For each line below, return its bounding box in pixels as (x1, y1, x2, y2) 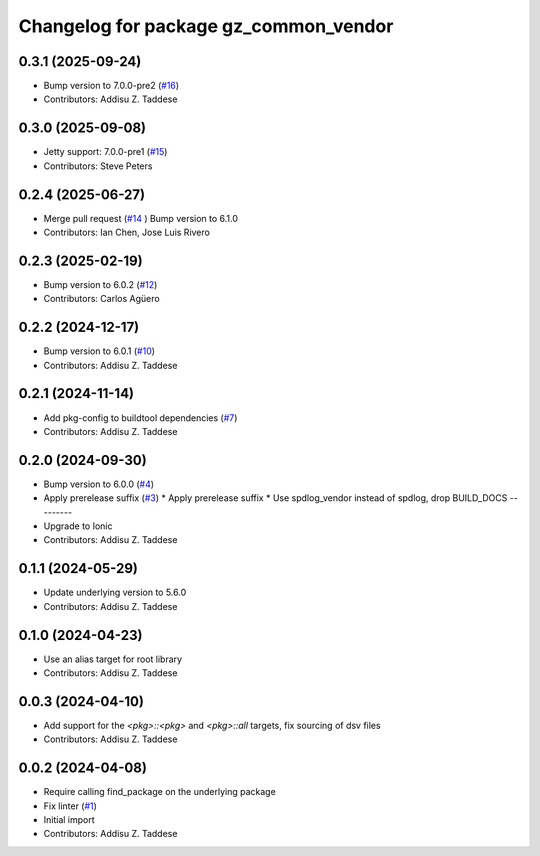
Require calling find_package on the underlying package (43, 786, 277, 798)
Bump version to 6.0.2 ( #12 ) (43, 278, 158, 290)
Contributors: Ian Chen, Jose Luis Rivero (43, 226, 210, 239)
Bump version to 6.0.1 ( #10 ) (43, 345, 155, 357)
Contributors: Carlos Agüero (43, 293, 160, 305)
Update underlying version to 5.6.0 (43, 586, 187, 599)
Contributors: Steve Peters (43, 160, 153, 172)
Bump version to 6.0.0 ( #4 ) (43, 478, 155, 490)
